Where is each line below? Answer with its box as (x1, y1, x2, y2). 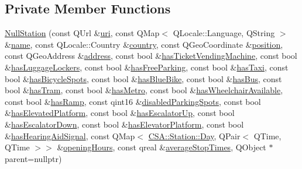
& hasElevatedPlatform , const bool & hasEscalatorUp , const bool (5, 107, 235, 119)
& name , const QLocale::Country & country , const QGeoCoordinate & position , (5, 38, 283, 50)
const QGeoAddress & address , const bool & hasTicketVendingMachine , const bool (5, 50, 297, 62)
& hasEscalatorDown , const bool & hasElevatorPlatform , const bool (5, 118, 244, 130)
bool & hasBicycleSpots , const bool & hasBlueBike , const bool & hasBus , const (5, 72, 282, 85)
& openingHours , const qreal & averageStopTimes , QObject (57, 141, 266, 153)
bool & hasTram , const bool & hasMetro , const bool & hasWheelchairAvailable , (5, 84, 283, 96)
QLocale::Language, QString (173, 27, 275, 39)
